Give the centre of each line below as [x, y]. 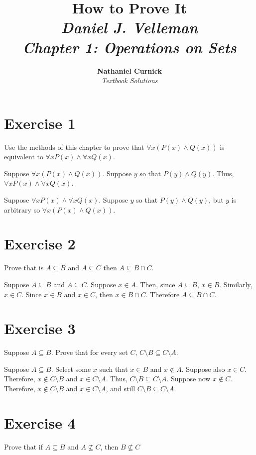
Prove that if [24, 446]
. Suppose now [189, 379]
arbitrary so [22, 209]
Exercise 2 [40, 244]
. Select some [71, 369]
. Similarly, [236, 284]
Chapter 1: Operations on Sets [129, 47]
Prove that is [24, 268]
